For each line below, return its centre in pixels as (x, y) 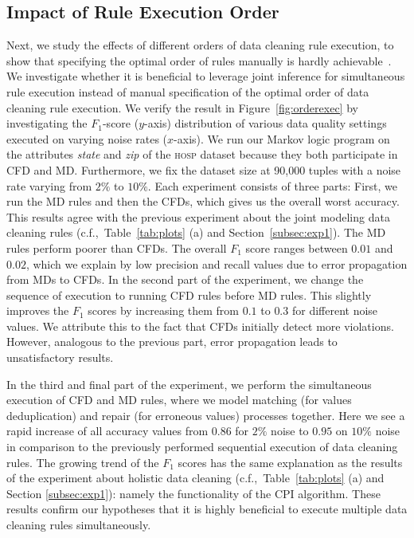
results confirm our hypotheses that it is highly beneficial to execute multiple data (207, 509)
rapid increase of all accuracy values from (107, 431)
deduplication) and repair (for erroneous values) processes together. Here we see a (206, 415)
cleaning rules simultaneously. (79, 525)
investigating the (47, 123)
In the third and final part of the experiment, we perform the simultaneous (189, 384)
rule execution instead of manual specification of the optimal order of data (188, 91)
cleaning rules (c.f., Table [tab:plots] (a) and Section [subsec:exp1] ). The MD (196, 232)
